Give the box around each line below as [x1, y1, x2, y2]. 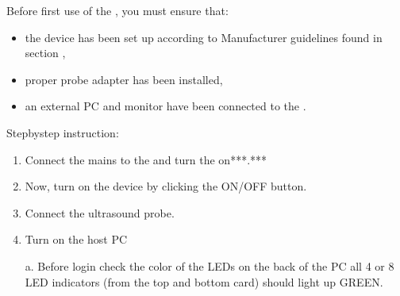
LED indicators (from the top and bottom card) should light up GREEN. [25, 273, 383, 290]
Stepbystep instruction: [6, 124, 119, 140]
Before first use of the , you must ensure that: [6, 2, 229, 18]
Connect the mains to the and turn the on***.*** [25, 151, 267, 167]
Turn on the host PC [25, 231, 128, 248]
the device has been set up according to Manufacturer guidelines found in [25, 29, 383, 45]
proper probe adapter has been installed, [25, 71, 223, 87]
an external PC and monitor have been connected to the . [25, 98, 306, 114]
